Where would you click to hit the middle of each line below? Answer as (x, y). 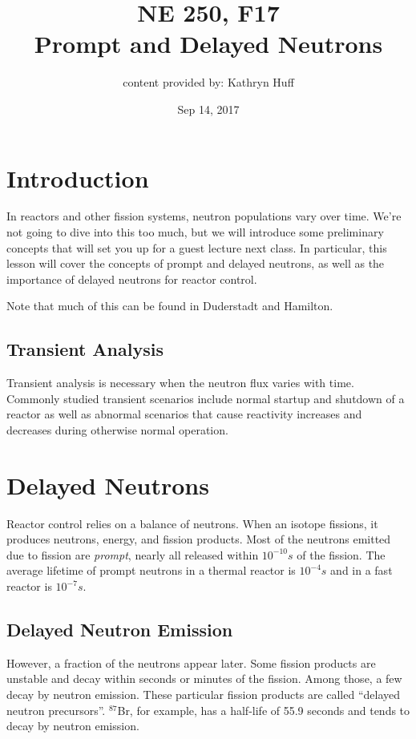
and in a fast (361, 570)
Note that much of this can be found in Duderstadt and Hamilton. (170, 306)
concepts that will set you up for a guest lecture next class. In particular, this (197, 247)
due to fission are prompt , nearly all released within (133, 554)
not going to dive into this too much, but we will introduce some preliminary (195, 232)
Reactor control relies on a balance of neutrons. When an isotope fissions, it (192, 523)
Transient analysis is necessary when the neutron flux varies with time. (180, 383)
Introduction (78, 178)
